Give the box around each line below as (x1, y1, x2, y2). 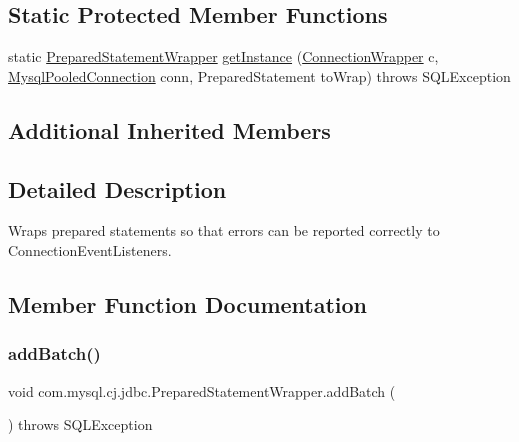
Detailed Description (8, 173, 227, 204)
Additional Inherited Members (8, 114, 331, 145)
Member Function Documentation (8, 288, 368, 319)
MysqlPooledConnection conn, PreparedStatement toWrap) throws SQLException (8, 65, 511, 86)
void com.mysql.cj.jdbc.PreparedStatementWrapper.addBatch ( (8, 380, 396, 401)
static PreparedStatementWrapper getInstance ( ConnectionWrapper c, (8, 46, 439, 67)
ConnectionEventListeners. (8, 239, 172, 260)
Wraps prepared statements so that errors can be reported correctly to (8, 220, 440, 241)
